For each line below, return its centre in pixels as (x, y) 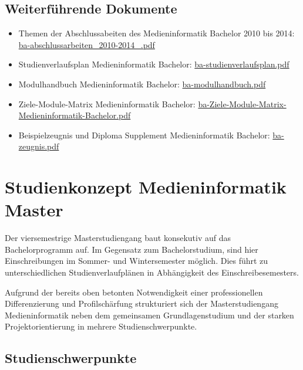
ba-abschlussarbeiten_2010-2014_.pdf (87, 44)
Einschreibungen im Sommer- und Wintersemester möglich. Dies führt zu (137, 261)
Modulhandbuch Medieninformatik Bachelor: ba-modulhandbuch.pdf (142, 84)
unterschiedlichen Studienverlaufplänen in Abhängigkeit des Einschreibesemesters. (152, 272)
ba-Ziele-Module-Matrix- (242, 103)
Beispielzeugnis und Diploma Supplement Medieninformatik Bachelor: (144, 135)
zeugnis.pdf (39, 146)
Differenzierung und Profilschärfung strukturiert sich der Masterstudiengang (142, 303)
